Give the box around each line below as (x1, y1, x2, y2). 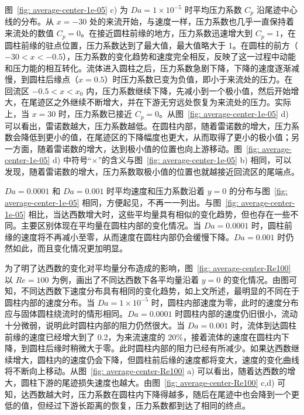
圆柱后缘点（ (29, 73, 78, 85)
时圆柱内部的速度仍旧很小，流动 (175, 307, 298, 320)
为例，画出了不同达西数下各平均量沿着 (51, 273, 199, 285)
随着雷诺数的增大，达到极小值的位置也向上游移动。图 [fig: (37, 142, 260, 154)
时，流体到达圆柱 (230, 319, 296, 331)
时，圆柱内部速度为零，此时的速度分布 (151, 296, 299, 308)
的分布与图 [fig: (229, 185, 288, 197)
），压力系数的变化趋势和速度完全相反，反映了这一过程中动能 (63, 50, 296, 63)
